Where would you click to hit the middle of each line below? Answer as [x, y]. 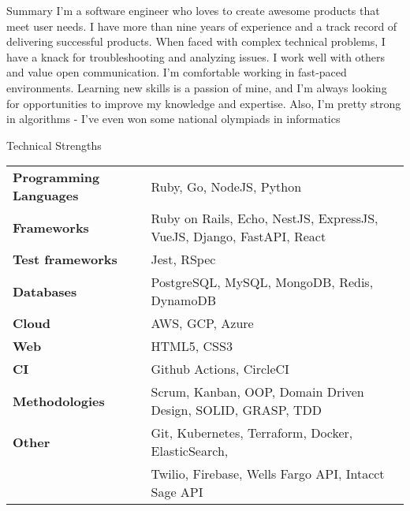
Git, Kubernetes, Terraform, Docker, [252, 433]
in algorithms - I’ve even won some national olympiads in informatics [173, 119]
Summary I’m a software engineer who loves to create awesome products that [193, 10]
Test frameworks [65, 259]
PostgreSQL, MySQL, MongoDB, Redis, [262, 282]
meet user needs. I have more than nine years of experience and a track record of [202, 26]
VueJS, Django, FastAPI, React [239, 237]
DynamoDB [183, 300]
